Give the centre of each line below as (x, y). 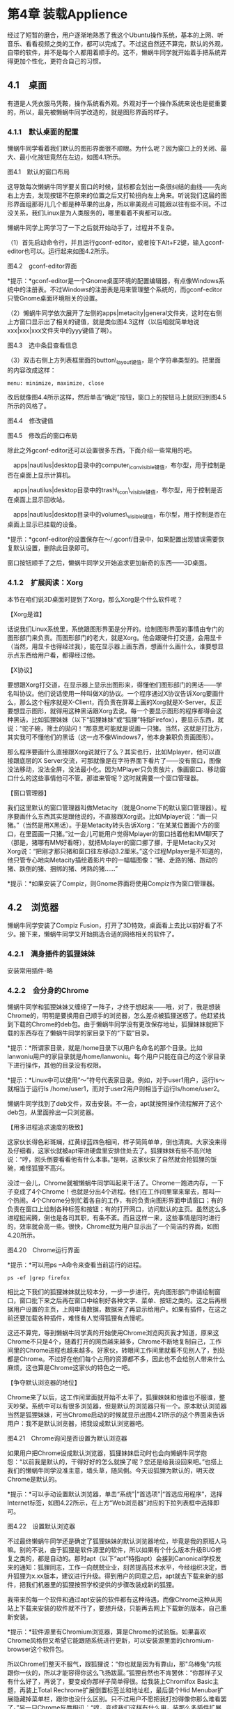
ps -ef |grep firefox (39, 1278)
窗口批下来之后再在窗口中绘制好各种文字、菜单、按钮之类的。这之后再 (120, 1300)
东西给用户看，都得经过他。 (59, 655)
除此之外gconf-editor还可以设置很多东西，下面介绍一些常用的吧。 (102, 450)
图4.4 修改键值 (30, 420)
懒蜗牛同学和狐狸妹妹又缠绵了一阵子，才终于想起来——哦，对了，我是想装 (114, 1007)
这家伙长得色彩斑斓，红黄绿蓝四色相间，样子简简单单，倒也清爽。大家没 (111, 1141)
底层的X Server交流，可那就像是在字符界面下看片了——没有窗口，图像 (120, 760)
